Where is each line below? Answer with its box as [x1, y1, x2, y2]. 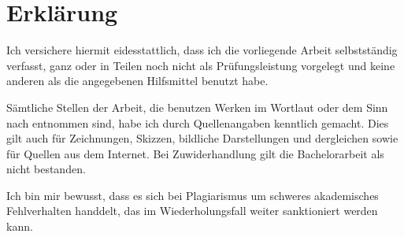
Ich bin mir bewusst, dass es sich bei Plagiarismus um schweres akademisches [6, 187, 379, 203]
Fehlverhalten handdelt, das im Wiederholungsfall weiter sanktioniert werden [6, 202, 378, 219]
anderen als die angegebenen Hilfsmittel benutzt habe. [6, 72, 269, 89]
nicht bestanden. [6, 161, 86, 177]
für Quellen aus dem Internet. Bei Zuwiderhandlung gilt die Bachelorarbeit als [6, 145, 384, 161]
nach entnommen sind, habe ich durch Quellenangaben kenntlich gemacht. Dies [6, 114, 389, 131]
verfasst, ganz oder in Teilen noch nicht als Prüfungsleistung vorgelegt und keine [6, 57, 395, 73]
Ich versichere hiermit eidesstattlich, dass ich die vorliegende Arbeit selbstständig [6, 42, 398, 58]
